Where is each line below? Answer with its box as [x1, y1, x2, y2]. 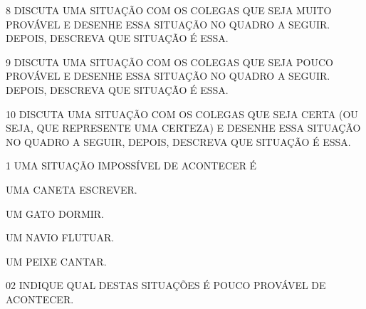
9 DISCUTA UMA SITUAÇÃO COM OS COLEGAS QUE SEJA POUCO [6, 54, 333, 69]
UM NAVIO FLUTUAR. [6, 230, 115, 245]
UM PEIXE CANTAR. [6, 253, 107, 268]
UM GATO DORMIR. [6, 206, 104, 221]
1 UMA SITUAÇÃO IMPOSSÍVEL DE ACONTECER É [6, 158, 257, 173]
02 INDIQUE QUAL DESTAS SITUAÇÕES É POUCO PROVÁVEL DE [6, 278, 326, 293]
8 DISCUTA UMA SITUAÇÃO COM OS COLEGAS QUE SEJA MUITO [6, 3, 332, 17]
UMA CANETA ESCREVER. [6, 182, 137, 197]
